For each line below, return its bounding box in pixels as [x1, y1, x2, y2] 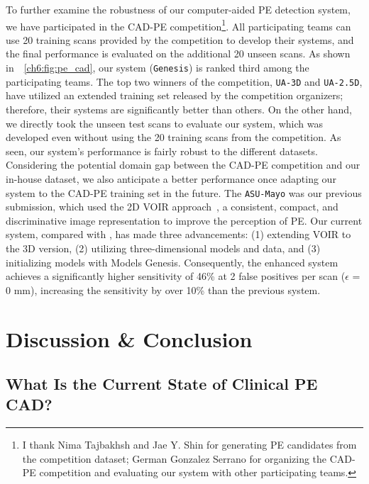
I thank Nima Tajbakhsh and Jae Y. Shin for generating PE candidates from [22, 437, 357, 452]
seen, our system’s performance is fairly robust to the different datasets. [6, 143, 318, 158]
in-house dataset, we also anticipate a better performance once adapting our [6, 171, 336, 186]
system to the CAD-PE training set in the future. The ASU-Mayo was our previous [6, 185, 362, 200]
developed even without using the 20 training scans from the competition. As [6, 130, 341, 145]
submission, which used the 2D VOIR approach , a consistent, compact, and [6, 199, 338, 214]
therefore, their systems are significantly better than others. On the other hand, [6, 101, 352, 116]
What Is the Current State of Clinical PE [6, 373, 318, 395]
